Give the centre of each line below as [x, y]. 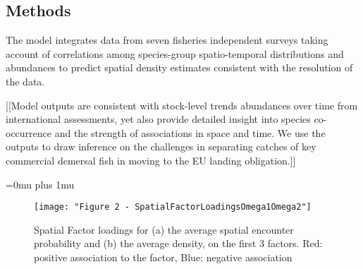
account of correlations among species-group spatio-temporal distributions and [175, 53]
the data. [25, 81]
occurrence [29, 132]
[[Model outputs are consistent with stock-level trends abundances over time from [182, 105]
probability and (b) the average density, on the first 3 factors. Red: [178, 243]
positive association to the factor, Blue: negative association [163, 257]
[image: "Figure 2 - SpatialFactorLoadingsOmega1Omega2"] [173, 207]
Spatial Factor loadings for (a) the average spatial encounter [164, 229]
